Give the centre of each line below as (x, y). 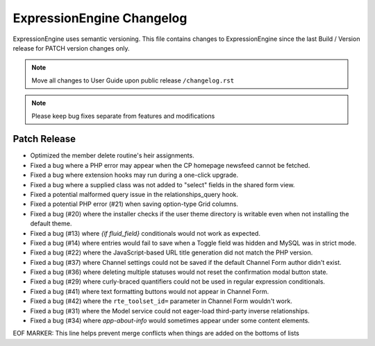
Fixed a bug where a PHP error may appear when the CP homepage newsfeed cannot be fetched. (170, 165)
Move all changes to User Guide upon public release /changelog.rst (133, 80)
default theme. (51, 224)
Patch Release (44, 139)
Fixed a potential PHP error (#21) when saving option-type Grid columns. (134, 204)
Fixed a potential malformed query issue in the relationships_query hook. (134, 194)
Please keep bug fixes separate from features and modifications (123, 116)
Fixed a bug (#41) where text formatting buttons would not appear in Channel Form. (150, 291)
